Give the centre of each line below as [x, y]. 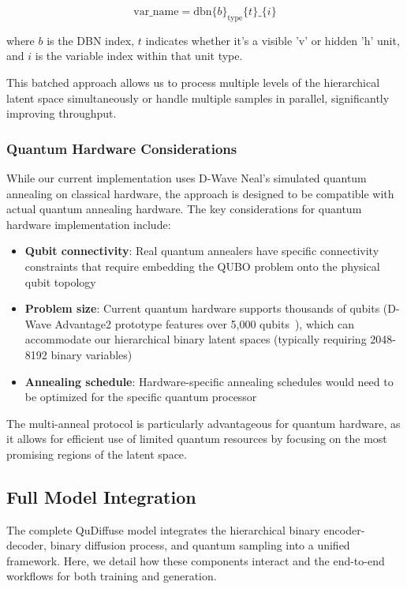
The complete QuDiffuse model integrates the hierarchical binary [163, 529]
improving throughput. [62, 113]
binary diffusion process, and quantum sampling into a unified [200, 545]
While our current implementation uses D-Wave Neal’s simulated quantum [187, 177]
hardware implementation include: [89, 224]
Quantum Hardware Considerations [122, 148]
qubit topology [60, 281]
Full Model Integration [101, 496]
